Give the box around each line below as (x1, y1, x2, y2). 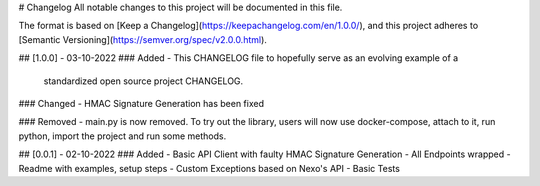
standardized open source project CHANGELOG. (43, 75, 244, 87)
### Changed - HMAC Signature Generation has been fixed (18, 97, 265, 109)
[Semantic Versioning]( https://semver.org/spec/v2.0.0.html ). (18, 33, 267, 45)
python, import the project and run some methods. (18, 130, 227, 142)
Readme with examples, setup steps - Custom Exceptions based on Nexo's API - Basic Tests (18, 162, 400, 174)
